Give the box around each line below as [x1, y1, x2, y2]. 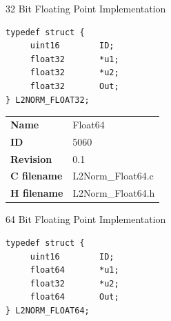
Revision [10, 151, 52, 166]
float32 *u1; [30, 54, 119, 64]
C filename [10, 168, 63, 183]
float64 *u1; [30, 265, 119, 275]
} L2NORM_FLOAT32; [6, 95, 90, 105]
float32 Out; [30, 81, 119, 91]
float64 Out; [30, 292, 119, 302]
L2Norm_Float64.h [72, 186, 155, 200]
